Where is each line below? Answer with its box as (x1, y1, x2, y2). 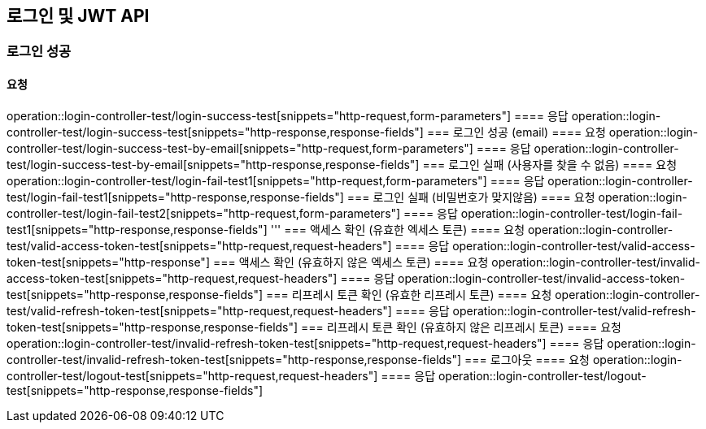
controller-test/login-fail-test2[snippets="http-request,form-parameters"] (7, 206, 401, 220)
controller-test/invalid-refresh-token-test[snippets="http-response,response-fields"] (7, 352, 462, 366)
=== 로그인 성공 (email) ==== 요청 (426, 124, 606, 139)
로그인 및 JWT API (7, 6, 150, 26)
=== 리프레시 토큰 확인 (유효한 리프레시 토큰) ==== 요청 (265, 287, 552, 301)
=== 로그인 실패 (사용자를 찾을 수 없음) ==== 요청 (422, 157, 678, 171)
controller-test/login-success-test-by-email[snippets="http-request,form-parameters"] (7, 141, 473, 155)
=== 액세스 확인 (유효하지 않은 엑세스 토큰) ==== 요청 (212, 254, 489, 269)
